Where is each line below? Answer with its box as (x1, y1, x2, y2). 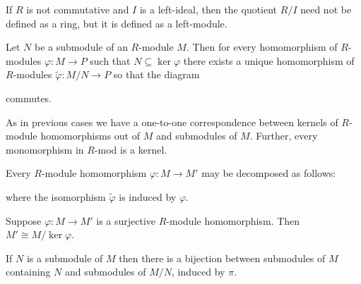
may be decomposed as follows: (201, 166, 336, 180)
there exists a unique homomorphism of (183, 53, 355, 68)
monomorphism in (6, 142, 84, 156)
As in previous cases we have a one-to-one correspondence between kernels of (6, 114, 338, 129)
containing (6, 264, 51, 279)
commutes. (6, 90, 52, 105)
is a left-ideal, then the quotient (139, 2, 278, 16)
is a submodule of (26, 250, 103, 265)
